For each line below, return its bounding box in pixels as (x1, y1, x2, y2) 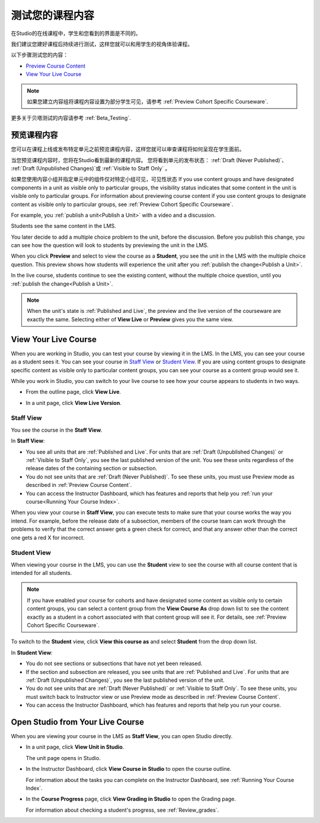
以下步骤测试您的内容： (11, 51, 68, 59)
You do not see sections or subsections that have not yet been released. (25, 660, 203, 667)
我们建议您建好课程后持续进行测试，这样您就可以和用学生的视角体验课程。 (11, 40, 193, 48)
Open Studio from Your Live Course (11, 717, 145, 727)
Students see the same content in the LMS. (11, 223, 117, 230)
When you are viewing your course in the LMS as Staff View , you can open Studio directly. (11, 733, 233, 740)
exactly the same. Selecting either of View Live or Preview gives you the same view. (27, 315, 233, 323)
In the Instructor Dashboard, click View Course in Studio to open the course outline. (25, 765, 232, 773)
